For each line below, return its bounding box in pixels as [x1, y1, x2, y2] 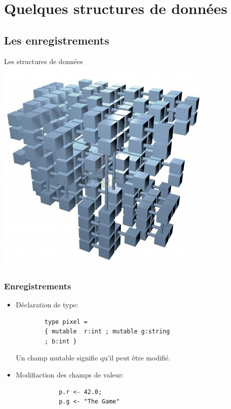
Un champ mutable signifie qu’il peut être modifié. [15, 352, 170, 363]
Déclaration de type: [15, 299, 78, 309]
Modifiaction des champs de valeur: [15, 369, 124, 379]
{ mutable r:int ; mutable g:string [44, 328, 170, 335]
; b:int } [44, 337, 77, 345]
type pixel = [44, 318, 87, 325]
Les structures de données [4, 56, 83, 66]
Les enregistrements [4, 32, 109, 48]
